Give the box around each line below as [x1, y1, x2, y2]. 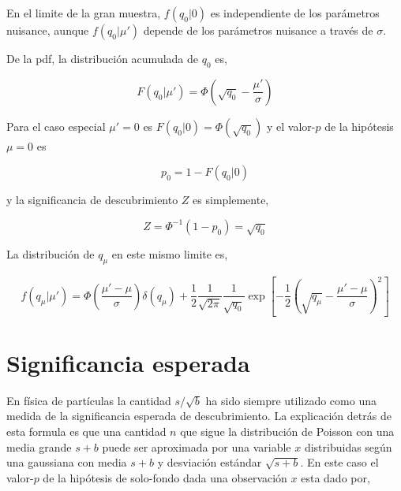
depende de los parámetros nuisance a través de [143, 22, 373, 38]
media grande [6, 438, 72, 455]
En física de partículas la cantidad [6, 392, 171, 408]
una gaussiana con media [6, 454, 127, 471]
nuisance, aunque [6, 22, 89, 38]
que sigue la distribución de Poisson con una [180, 422, 395, 439]
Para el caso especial [6, 117, 106, 134]
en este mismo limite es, [111, 245, 228, 262]
